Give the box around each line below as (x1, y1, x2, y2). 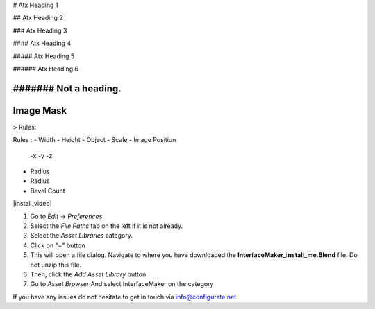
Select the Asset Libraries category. (30, 231, 133, 240)
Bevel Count (30, 186, 65, 195)
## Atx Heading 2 (12, 14, 64, 22)
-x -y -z (30, 151, 53, 159)
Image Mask (12, 105, 67, 116)
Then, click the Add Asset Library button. (30, 270, 149, 279)
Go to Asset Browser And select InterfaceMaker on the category (30, 280, 214, 288)
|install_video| (12, 200, 52, 208)
